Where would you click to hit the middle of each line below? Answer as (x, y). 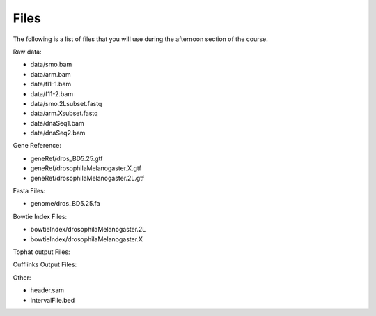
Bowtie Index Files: (40, 216)
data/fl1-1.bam (51, 84)
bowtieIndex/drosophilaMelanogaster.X (86, 239)
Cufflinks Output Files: (45, 264)
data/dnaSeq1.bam (57, 123)
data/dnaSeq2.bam (58, 133)
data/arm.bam (50, 74)
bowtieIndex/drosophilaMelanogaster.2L (88, 230)
